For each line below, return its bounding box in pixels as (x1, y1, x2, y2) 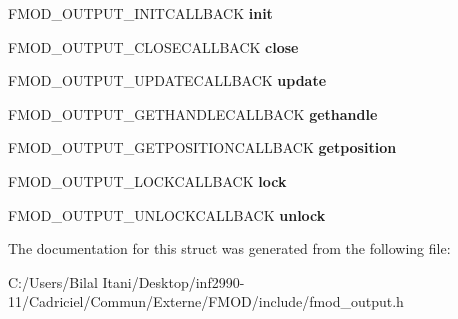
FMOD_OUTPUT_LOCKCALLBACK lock (8, 170, 287, 191)
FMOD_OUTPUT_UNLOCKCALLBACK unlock (8, 204, 326, 225)
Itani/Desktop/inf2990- (102, 271, 245, 292)
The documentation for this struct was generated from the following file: (8, 238, 451, 259)
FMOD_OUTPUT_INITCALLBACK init (8, 3, 273, 23)
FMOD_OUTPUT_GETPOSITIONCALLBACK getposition (8, 137, 397, 158)
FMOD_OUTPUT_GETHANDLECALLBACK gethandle (8, 103, 378, 124)
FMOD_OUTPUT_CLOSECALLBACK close (8, 36, 299, 57)
